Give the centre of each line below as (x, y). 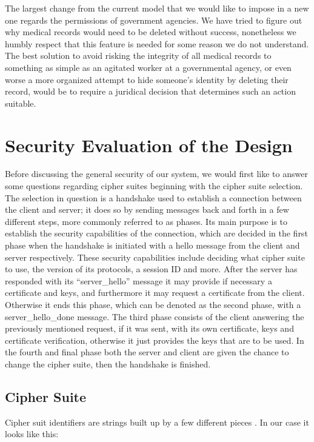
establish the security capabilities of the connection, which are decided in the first (156, 233)
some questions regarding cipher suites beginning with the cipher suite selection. (154, 186)
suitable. (21, 103)
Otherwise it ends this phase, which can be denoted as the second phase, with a (153, 304)
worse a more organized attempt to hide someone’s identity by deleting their (147, 79)
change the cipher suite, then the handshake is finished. (108, 363)
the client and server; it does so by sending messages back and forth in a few (147, 209)
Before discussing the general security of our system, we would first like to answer (156, 174)
